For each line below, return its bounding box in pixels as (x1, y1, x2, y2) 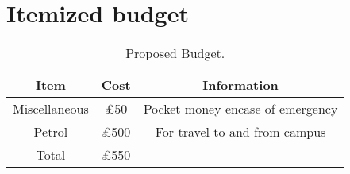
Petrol (33, 122, 68, 141)
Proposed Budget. (125, 44, 225, 63)
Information (202, 75, 279, 95)
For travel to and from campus (155, 122, 326, 141)
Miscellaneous (13, 99, 89, 118)
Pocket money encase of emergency (143, 99, 338, 118)
